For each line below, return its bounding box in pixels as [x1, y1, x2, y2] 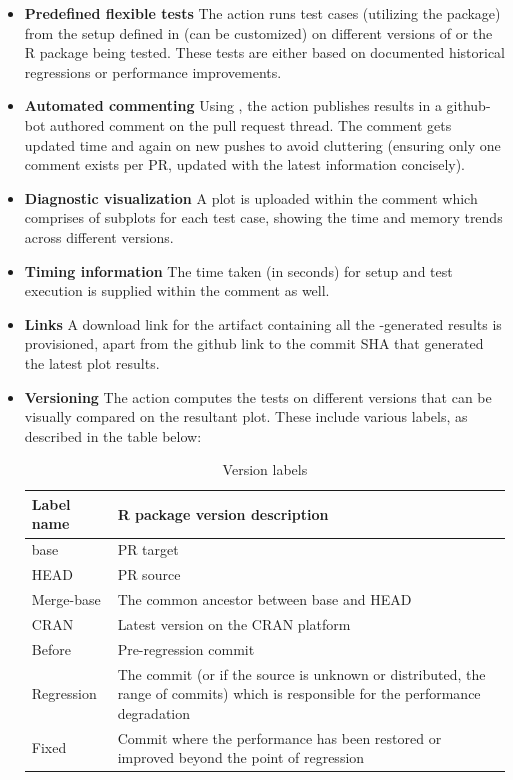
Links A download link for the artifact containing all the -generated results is [24, 313, 502, 334]
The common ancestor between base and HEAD [117, 589, 412, 609]
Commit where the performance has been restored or [117, 727, 442, 748]
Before [31, 638, 71, 659]
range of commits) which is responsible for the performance [117, 683, 481, 704]
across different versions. [24, 226, 174, 247]
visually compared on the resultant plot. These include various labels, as [24, 406, 468, 427]
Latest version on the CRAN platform [117, 613, 351, 634]
